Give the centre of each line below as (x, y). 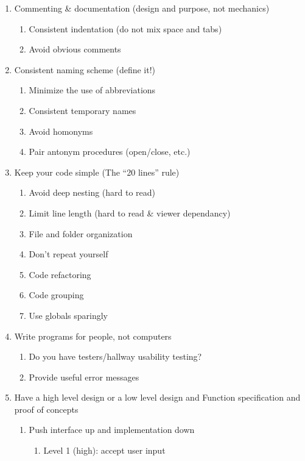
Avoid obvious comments (75, 49)
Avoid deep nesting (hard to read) (92, 192)
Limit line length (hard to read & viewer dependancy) (130, 213)
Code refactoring (60, 274)
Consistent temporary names (82, 110)
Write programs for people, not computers (93, 336)
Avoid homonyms (61, 131)
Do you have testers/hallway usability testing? (115, 356)
